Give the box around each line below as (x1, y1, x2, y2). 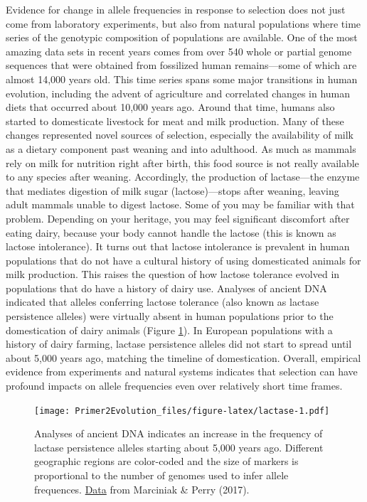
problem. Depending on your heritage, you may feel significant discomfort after (6, 210, 350, 225)
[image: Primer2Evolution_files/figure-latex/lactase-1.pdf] (34, 405, 330, 416)
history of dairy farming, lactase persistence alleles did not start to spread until (6, 336, 352, 351)
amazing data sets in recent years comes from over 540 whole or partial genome (6, 43, 352, 58)
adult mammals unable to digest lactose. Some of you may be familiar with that (6, 197, 355, 212)
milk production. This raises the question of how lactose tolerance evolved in (6, 267, 340, 282)
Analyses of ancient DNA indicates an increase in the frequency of (34, 426, 323, 441)
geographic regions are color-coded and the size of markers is (34, 454, 299, 469)
